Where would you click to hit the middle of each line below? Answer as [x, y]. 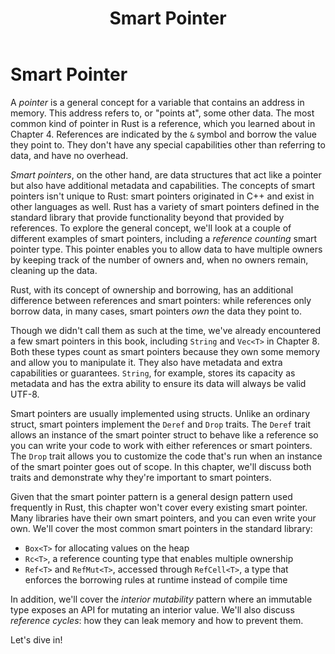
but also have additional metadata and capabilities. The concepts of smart [163, 185]
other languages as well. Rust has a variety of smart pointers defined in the [165, 206]
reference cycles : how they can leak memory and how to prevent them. [157, 620]
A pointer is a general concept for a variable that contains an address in [157, 102]
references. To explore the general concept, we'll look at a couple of [151, 228]
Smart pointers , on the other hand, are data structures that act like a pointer [166, 174]
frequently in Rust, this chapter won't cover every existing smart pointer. [159, 507]
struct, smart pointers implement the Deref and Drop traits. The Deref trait [161, 424]
